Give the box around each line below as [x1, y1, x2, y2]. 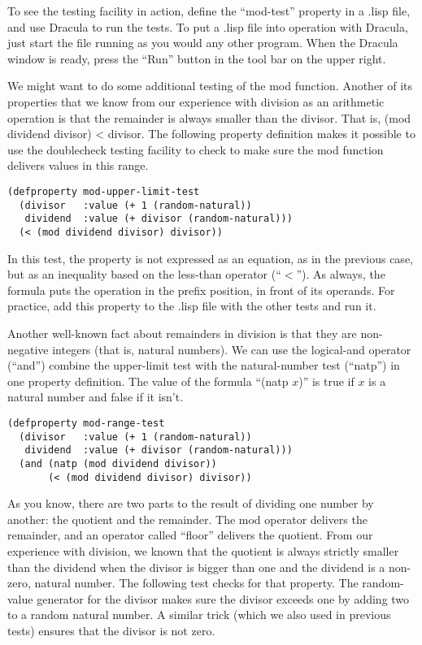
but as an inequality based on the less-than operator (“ [7, 266, 281, 283]
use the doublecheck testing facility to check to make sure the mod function [7, 141, 384, 158]
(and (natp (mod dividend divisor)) [19, 457, 217, 470]
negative [7, 340, 49, 357]
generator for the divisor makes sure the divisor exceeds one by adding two [37, 590, 410, 607]
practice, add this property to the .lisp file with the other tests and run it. [7, 297, 376, 314]
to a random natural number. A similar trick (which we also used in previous [7, 606, 391, 623]
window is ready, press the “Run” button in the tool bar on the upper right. [7, 50, 386, 67]
